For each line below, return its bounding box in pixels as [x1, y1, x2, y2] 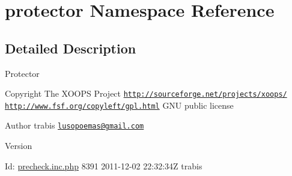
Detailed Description [5, 38, 136, 57]
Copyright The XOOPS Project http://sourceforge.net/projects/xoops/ [5, 87, 287, 100]
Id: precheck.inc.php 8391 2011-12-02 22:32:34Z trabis [5, 159, 202, 172]
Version [5, 139, 32, 152]
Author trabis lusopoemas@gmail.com [5, 119, 144, 132]
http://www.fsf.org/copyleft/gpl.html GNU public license [5, 99, 234, 111]
